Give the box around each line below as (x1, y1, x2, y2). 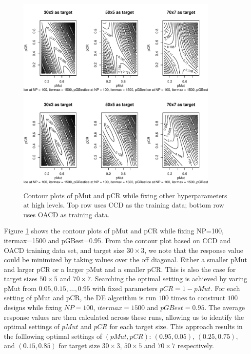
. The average (204, 302, 245, 312)
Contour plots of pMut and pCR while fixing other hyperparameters (23, 190, 227, 200)
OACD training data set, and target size (4, 245, 124, 255)
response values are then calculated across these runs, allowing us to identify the (4, 312, 244, 322)
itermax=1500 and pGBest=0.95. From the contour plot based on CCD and (4, 235, 231, 245)
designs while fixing (4, 302, 62, 312)
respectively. (177, 340, 214, 351)
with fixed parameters (92, 283, 157, 293)
